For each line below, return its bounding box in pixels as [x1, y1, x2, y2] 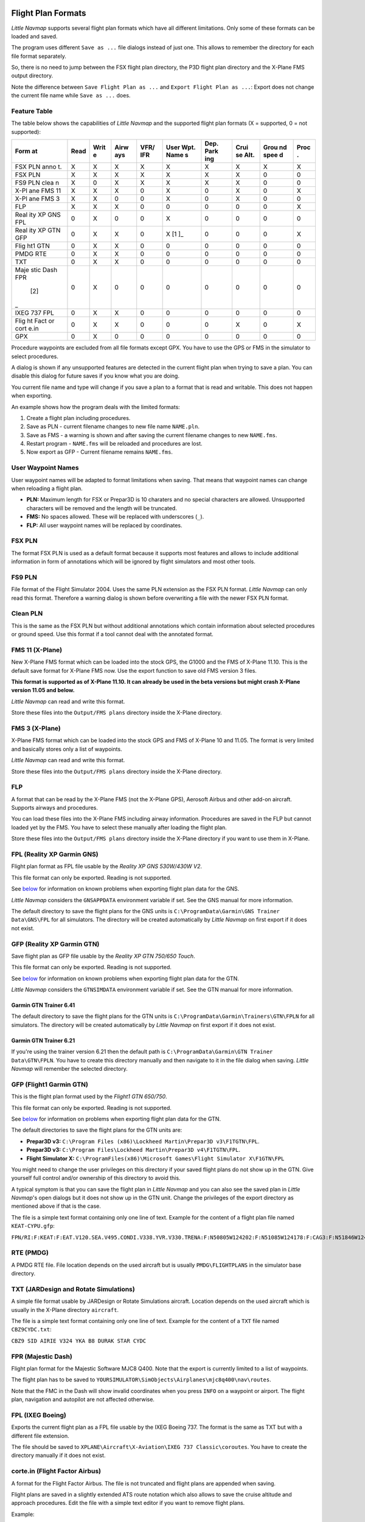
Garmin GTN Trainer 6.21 [11, 1037, 75, 1044]
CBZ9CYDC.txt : [11, 1326, 52, 1333]
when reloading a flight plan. [11, 485, 83, 492]
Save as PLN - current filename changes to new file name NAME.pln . [26, 423, 200, 430]
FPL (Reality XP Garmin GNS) [11, 850, 99, 858]
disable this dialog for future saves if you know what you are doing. [11, 372, 179, 380]
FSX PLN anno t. [15, 163, 62, 171]
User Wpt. [165, 143, 196, 152]
